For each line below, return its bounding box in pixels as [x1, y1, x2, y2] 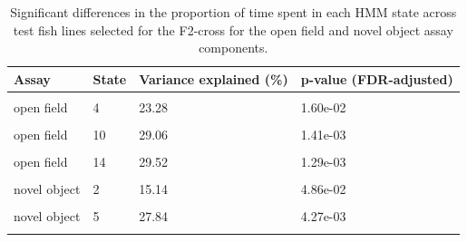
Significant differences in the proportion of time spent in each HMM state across [10, 3, 457, 21]
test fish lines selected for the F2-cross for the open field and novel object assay [13, 20, 453, 39]
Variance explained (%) [139, 69, 288, 88]
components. [199, 38, 268, 57]
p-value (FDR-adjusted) [300, 69, 453, 88]
